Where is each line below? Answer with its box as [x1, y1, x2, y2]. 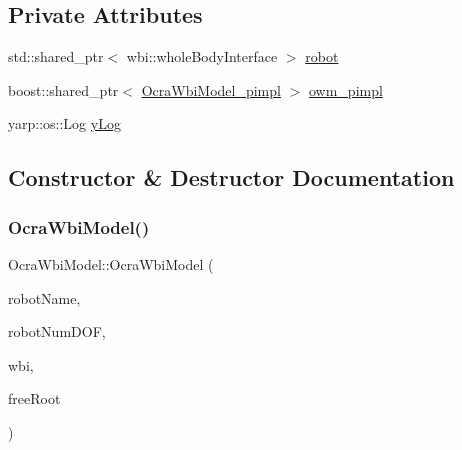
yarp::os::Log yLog [8, 113, 121, 134]
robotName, [8, 287, 81, 308]
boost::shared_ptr [8, 79, 119, 100]
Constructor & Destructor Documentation [8, 162, 455, 193]
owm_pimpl [308, 79, 383, 100]
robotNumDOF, [8, 321, 106, 342]
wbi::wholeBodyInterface [126, 46, 278, 67]
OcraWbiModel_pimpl [141, 79, 281, 100]
